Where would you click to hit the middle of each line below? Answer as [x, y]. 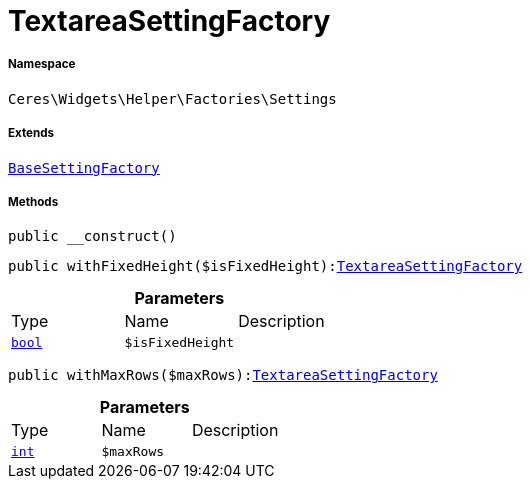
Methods [33, 201]
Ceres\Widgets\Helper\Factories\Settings [172, 98]
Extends [31, 133]
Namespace [42, 64]
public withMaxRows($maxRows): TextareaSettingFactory [223, 375]
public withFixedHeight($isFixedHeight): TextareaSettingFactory [265, 266]
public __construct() [92, 236]
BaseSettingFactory [84, 167]
